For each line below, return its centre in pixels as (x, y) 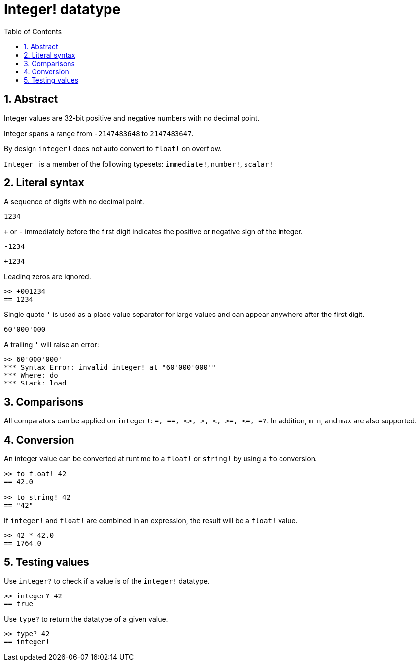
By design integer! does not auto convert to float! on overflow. (113, 148)
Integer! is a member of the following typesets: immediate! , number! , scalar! (139, 164)
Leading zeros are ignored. (48, 277)
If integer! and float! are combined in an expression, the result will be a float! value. (151, 521)
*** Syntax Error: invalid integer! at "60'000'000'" (110, 367)
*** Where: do (31, 375)
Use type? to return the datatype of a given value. (86, 619)
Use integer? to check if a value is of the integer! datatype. (107, 581)
